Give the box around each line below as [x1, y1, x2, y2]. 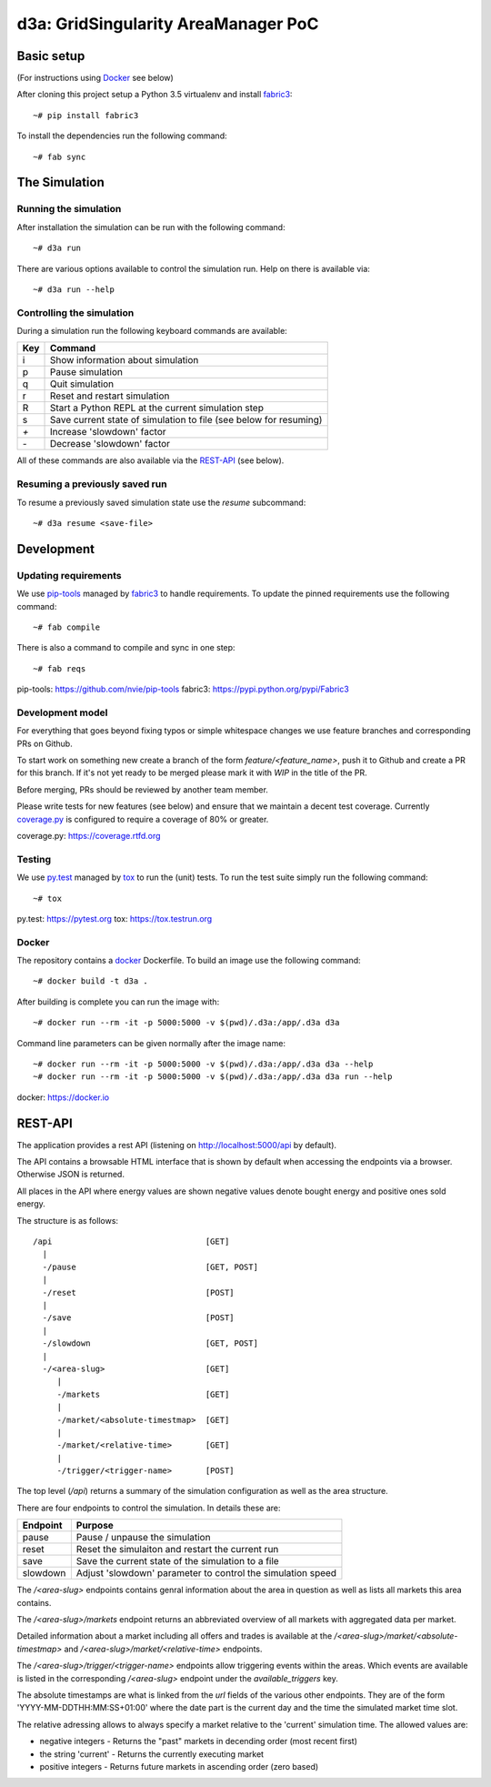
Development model [16, 706, 108, 719]
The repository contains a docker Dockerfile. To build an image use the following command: [16, 955, 361, 966]
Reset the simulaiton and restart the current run [75, 1543, 279, 1556]
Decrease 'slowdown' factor [49, 438, 171, 450]
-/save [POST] [42, 1313, 235, 1323]
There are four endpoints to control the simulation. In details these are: [16, 1502, 281, 1513]
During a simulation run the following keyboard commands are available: [16, 326, 288, 337]
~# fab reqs [33, 663, 86, 673]
